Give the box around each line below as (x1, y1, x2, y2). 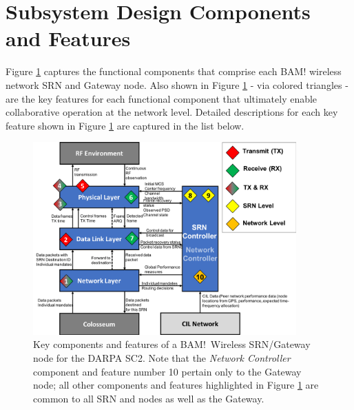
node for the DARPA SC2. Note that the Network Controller (33, 350, 291, 365)
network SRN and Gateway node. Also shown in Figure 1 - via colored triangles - (6, 77, 348, 92)
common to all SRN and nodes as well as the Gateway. (33, 391, 264, 405)
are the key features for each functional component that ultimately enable (6, 91, 317, 105)
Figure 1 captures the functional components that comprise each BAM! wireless (6, 64, 342, 79)
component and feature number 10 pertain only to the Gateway (33, 364, 302, 378)
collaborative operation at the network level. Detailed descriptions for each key (6, 105, 338, 119)
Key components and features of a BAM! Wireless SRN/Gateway (33, 337, 311, 351)
